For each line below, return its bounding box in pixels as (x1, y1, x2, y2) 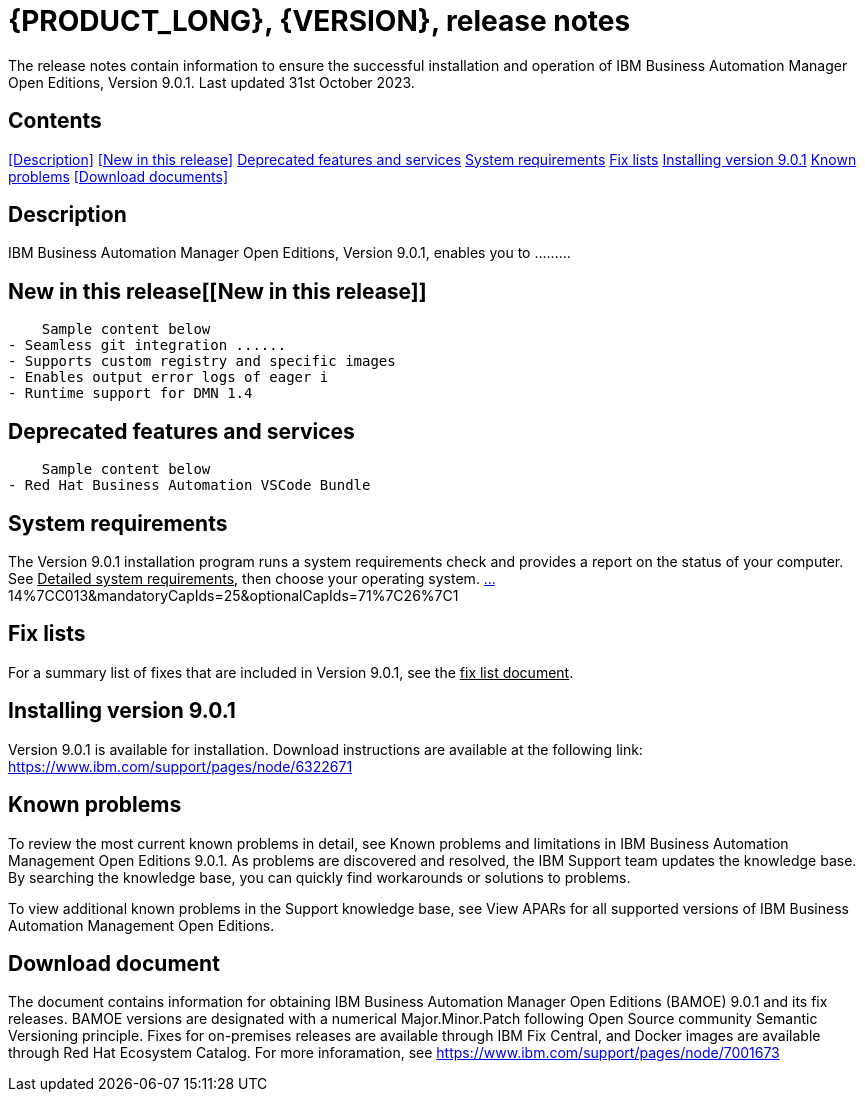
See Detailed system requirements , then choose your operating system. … (8, 569, 495, 587)
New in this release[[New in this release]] (8, 278, 427, 304)
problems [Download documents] (8, 167, 228, 185)
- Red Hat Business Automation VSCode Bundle (8, 477, 371, 494)
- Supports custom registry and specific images (8, 353, 396, 370)
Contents (8, 108, 102, 134)
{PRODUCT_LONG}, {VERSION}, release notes (8, 4, 631, 38)
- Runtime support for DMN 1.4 (8, 385, 253, 402)
